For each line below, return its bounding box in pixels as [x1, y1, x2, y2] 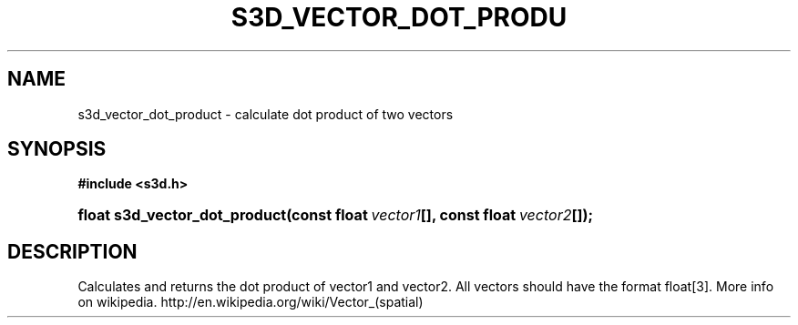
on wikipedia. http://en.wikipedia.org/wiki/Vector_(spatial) [77, 294, 424, 310]
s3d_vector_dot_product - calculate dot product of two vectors [77, 106, 454, 122]
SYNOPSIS [7, 137, 107, 161]
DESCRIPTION [7, 239, 138, 263]
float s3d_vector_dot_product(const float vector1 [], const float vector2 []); [77, 206, 594, 225]
